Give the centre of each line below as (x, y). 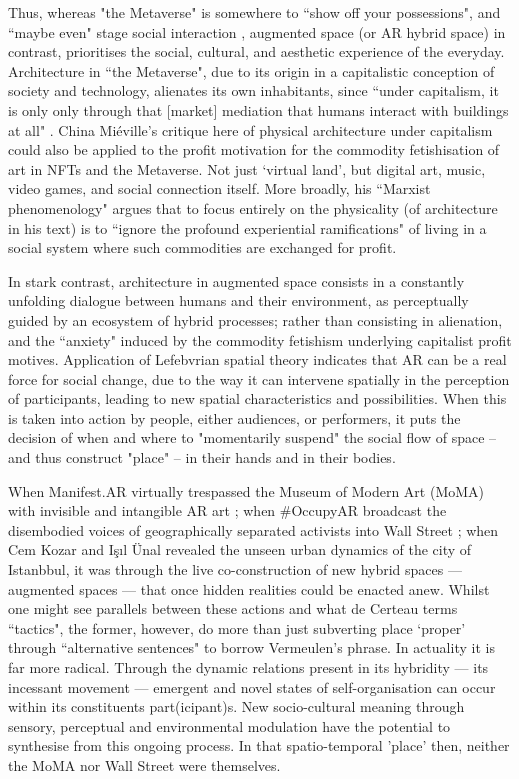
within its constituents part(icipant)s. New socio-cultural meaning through (236, 706)
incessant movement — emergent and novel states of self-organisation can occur (252, 686)
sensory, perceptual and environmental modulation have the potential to (229, 725)
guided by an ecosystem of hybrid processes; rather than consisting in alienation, (255, 319)
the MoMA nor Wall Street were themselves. (144, 764)
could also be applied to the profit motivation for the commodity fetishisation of (254, 149)
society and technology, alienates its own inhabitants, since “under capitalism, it (253, 90)
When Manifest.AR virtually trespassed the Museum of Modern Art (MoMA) (246, 490)
